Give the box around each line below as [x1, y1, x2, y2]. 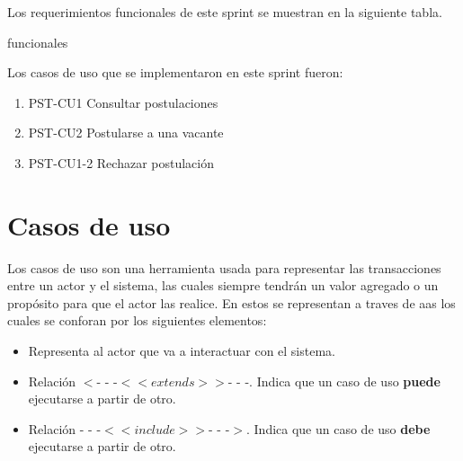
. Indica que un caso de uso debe [246, 419, 431, 438]
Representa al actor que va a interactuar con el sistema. [28, 341, 335, 360]
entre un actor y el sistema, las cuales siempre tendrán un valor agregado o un [7, 276, 439, 295]
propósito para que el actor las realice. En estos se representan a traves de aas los [7, 293, 456, 312]
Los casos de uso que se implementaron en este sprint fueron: [7, 63, 343, 82]
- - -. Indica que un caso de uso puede [227, 371, 441, 390]
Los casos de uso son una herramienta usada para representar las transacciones [7, 258, 441, 277]
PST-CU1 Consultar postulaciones [28, 93, 218, 111]
